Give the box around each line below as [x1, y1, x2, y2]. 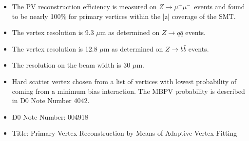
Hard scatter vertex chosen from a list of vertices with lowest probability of [12, 76, 237, 86]
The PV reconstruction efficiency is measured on [12, 1, 157, 11]
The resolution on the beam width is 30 [12, 60, 131, 70]
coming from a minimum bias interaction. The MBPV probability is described [12, 86, 245, 96]
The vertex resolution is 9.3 [12, 27, 94, 37]
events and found [194, 1, 245, 11]
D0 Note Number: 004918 [12, 111, 88, 122]
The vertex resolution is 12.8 [12, 43, 97, 53]
